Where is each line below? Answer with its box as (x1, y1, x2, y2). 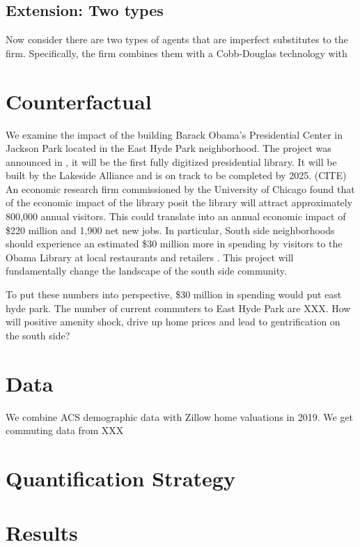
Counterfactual (6, 86, 152, 115)
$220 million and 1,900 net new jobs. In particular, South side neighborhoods (6, 222, 335, 237)
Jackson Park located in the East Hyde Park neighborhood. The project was (6, 141, 331, 155)
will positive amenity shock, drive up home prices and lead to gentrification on (6, 314, 341, 329)
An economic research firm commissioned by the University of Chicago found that (6, 181, 355, 196)
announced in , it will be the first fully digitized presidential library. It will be (6, 154, 337, 169)
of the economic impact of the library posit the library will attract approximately (6, 195, 353, 210)
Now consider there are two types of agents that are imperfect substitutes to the (6, 32, 348, 47)
